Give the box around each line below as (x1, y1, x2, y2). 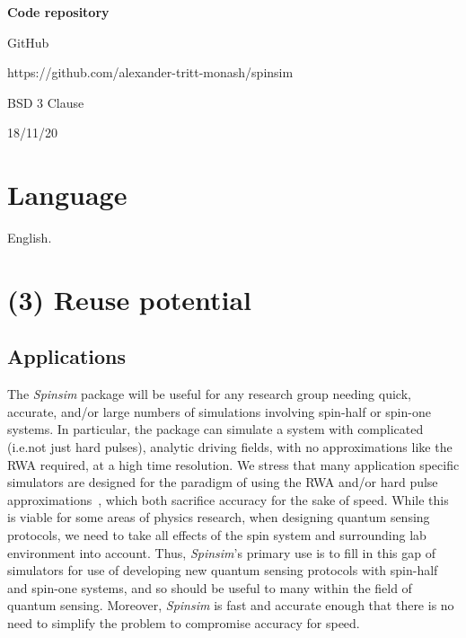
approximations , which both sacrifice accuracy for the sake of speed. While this (7, 490, 449, 509)
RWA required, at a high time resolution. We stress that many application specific (7, 455, 460, 474)
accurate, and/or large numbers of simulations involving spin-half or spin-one (7, 402, 431, 421)
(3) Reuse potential (7, 280, 252, 317)
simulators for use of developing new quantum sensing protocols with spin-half (7, 561, 438, 580)
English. (7, 228, 52, 247)
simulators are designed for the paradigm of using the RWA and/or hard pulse (7, 473, 438, 492)
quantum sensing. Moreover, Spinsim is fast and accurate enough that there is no (7, 596, 454, 615)
